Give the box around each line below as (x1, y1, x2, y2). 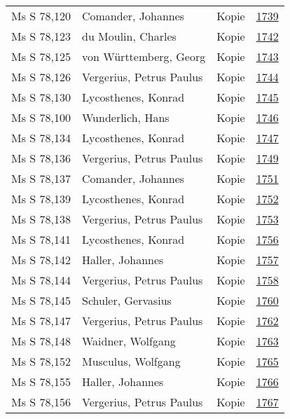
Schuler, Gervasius (81, 292, 172, 308)
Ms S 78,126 (11, 69, 71, 85)
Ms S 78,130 (11, 89, 71, 105)
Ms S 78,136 (11, 150, 71, 166)
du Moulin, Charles (81, 28, 177, 44)
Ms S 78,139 (11, 191, 71, 207)
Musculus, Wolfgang (81, 353, 181, 369)
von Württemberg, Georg (81, 48, 206, 64)
